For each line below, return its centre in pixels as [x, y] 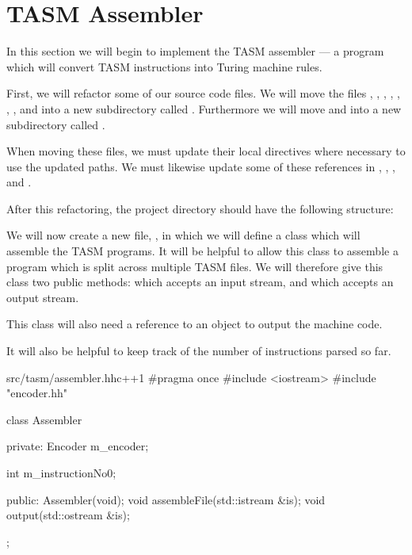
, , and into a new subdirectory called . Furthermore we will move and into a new [204, 108]
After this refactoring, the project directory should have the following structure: [200, 208]
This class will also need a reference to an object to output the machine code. [195, 324]
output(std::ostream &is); [68, 515]
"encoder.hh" [37, 393]
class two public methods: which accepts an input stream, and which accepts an [200, 282]
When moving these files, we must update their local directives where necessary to [206, 151]
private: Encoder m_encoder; [78, 446]
